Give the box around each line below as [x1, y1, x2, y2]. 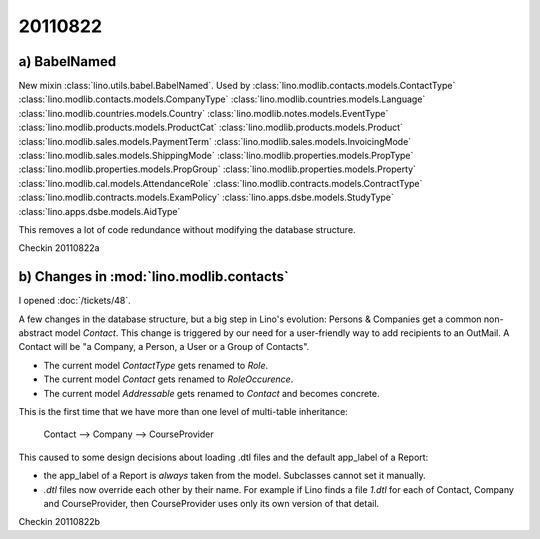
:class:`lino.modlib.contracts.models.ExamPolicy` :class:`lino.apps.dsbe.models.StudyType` [18, 191, 395, 204]
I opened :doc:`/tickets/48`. [18, 295, 131, 307]
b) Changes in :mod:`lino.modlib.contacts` [18, 268, 289, 285]
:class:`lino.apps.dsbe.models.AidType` [18, 205, 181, 217]
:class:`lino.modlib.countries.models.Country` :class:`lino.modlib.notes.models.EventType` [18, 107, 389, 119]
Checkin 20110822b [18, 516, 100, 528]
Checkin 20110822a [18, 242, 100, 254]
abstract [18, 327, 54, 339]
